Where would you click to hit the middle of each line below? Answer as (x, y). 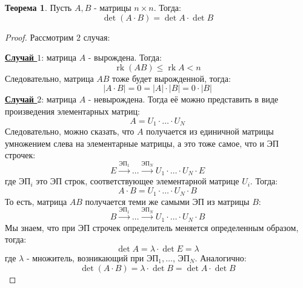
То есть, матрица (36, 201)
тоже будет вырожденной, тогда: (171, 78)
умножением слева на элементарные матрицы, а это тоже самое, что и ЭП (142, 143)
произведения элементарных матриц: (72, 111)
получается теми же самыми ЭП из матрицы (167, 201)
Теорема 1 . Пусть (38, 7)
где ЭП (18, 181)
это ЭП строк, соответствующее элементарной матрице (138, 181)
